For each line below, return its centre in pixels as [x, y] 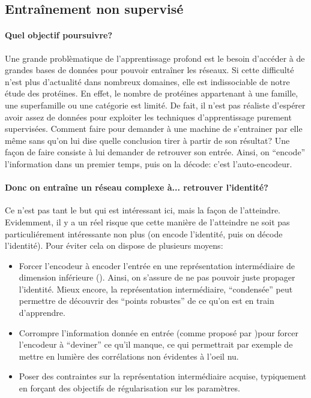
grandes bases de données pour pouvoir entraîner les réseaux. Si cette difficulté [149, 70]
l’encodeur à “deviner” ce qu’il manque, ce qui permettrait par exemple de [156, 344]
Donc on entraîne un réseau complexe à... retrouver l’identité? [137, 187]
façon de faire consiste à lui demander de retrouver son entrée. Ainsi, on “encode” [155, 152]
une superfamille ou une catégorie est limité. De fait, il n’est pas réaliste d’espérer [155, 105]
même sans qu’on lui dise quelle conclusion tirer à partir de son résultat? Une [147, 140]
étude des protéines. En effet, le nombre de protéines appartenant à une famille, [152, 93]
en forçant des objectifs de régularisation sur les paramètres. [129, 388]
